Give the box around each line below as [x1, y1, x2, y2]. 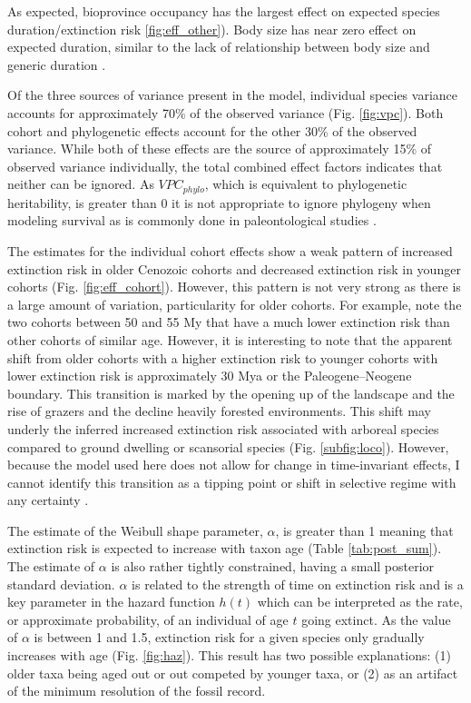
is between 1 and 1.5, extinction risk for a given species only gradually [34, 628, 425, 647]
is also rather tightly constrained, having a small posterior [111, 557, 435, 576]
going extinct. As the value [301, 609, 451, 629]
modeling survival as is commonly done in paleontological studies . [7, 211, 377, 230]
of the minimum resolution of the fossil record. [7, 681, 266, 700]
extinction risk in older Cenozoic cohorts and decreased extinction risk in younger [7, 259, 461, 278]
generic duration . [7, 54, 106, 74]
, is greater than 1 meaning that [275, 520, 454, 540]
